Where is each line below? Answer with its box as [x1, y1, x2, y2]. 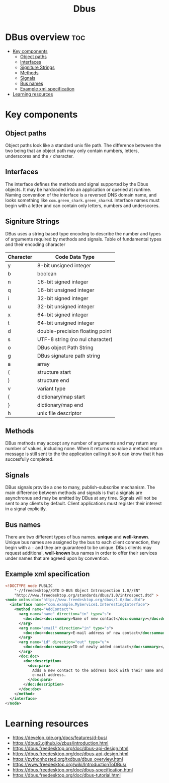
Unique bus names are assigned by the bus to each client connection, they [5, 539, 160, 545]
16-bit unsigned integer [37, 286, 95, 293]
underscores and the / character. [5, 153, 74, 159]
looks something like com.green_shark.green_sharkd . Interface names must [5, 197, 160, 203]
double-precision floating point [37, 327, 112, 334]
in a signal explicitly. [5, 506, 47, 512]
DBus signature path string [37, 352, 101, 359]
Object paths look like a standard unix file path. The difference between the [5, 142, 161, 148]
